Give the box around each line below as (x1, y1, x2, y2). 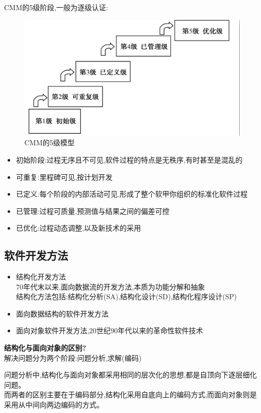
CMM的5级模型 (24, 137, 75, 148)
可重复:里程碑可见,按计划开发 (16, 171, 113, 182)
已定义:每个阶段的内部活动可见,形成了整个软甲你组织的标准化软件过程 (16, 188, 248, 199)
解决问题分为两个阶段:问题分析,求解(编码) (4, 352, 142, 363)
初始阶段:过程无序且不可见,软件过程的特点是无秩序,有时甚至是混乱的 (16, 154, 243, 165)
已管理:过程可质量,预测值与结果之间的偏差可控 (16, 205, 170, 216)
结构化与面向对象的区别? (4, 342, 86, 353)
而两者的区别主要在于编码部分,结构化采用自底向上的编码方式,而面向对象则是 (4, 389, 257, 400)
